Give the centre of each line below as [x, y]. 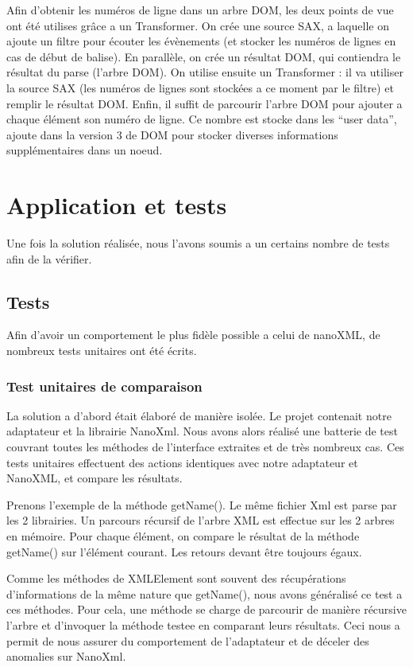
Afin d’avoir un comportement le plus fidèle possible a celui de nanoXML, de [193, 335]
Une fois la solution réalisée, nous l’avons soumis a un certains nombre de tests [198, 243]
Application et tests [117, 205]
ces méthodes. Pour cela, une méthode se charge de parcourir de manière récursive [206, 609]
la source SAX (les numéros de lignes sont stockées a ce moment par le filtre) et [200, 87]
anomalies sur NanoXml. [66, 656]
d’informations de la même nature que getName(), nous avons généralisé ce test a [205, 593]
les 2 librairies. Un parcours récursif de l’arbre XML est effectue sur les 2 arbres [201, 520]
